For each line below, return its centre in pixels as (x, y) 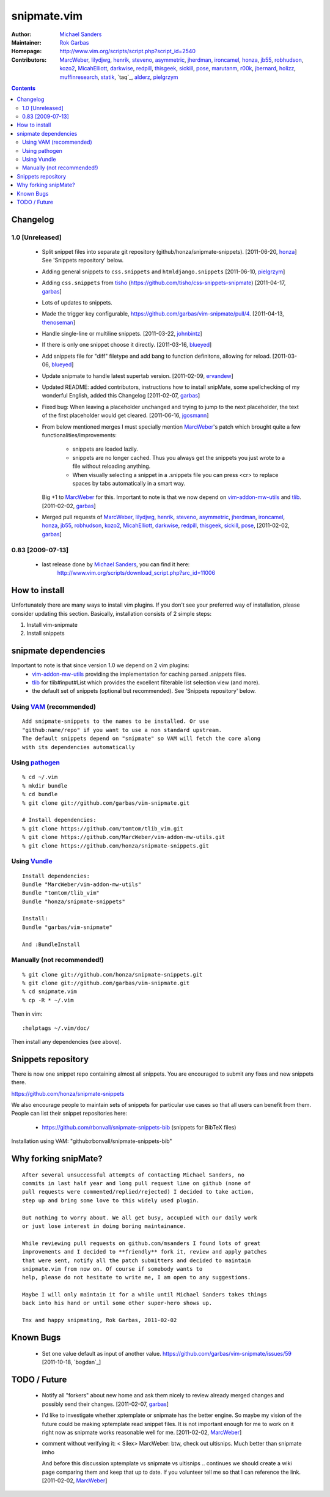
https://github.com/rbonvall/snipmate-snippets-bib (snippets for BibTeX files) (139, 1127)
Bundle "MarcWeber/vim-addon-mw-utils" (82, 884)
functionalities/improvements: (79, 435)
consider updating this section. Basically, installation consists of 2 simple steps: (112, 613)
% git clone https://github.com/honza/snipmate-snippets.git (116, 846)
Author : (21, 34)
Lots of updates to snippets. (77, 302)
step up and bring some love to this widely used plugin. (111, 1200)
